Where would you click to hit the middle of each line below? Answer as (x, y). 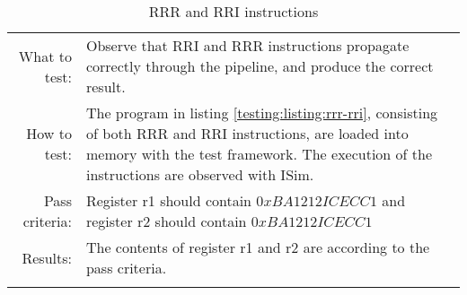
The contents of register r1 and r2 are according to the (258, 247)
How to (49, 133)
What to (45, 56)
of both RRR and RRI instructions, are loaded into (247, 133)
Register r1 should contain (169, 200)
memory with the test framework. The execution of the (259, 154)
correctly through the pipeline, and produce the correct (260, 66)
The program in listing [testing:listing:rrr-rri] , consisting (262, 113)
